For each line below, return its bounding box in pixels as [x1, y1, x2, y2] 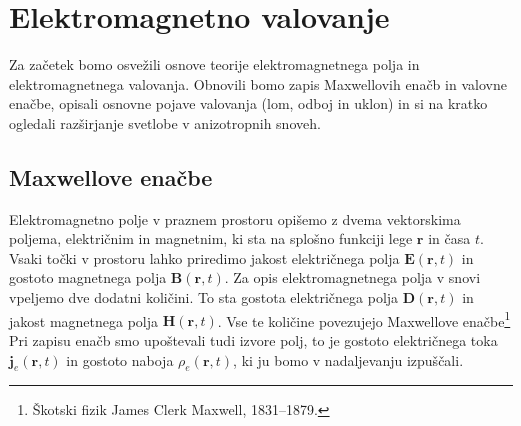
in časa [428, 228, 471, 249]
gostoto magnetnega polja [9, 267, 167, 288]
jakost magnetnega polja [9, 310, 159, 331]
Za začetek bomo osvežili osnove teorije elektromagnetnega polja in [9, 54, 420, 75]
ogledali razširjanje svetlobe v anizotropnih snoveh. [9, 112, 321, 133]
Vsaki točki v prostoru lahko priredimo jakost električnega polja [9, 247, 400, 268]
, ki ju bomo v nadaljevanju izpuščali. [233, 349, 464, 370]
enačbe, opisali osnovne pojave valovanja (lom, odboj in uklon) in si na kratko [9, 93, 488, 114]
